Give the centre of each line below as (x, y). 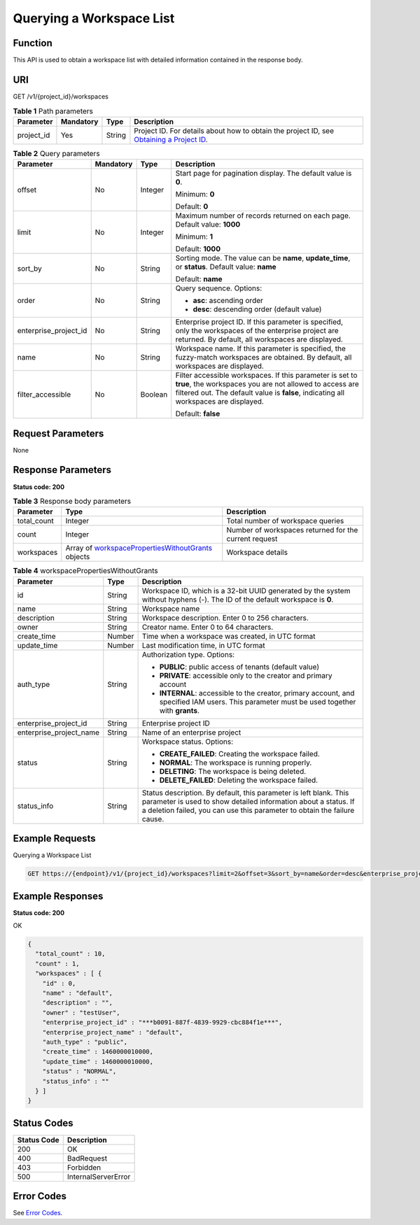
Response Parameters (62, 470)
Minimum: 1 (194, 236)
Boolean (154, 395)
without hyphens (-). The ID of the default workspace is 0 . (238, 600)
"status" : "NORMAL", (79, 1071)
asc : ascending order (228, 301)
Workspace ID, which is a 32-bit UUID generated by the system (246, 590)
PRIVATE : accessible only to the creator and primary (246, 675)
